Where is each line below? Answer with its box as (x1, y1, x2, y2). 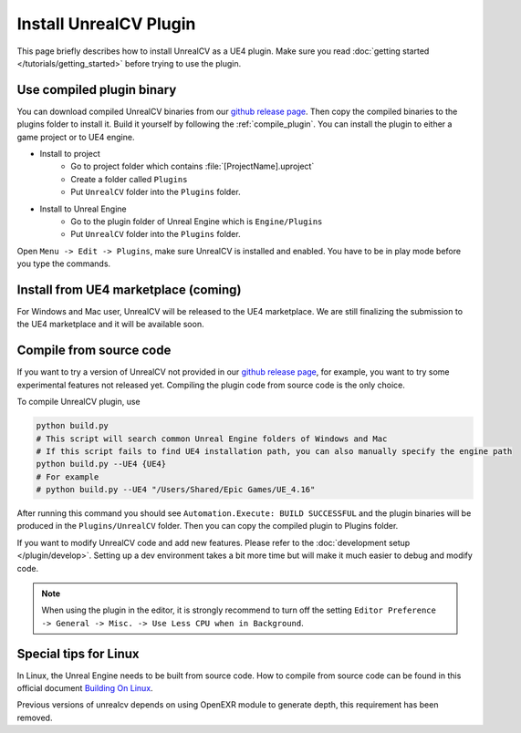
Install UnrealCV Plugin (16, 14, 196, 34)
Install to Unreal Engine (39, 203, 127, 214)
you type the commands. (16, 258, 111, 269)
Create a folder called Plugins (70, 173, 188, 184)
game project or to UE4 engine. (16, 131, 135, 142)
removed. (16, 712, 53, 723)
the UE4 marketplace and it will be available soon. (16, 319, 204, 330)
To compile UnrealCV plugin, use (16, 397, 141, 408)
